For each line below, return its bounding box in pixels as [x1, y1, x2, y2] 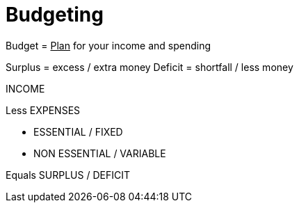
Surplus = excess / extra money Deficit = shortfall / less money [6, 61, 293, 73]
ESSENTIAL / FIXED [33, 125, 123, 138]
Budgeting [6, 3, 104, 26]
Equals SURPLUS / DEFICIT [6, 168, 130, 181]
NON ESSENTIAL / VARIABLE [33, 147, 166, 159]
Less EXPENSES [6, 104, 81, 116]
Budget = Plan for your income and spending [6, 39, 211, 51]
